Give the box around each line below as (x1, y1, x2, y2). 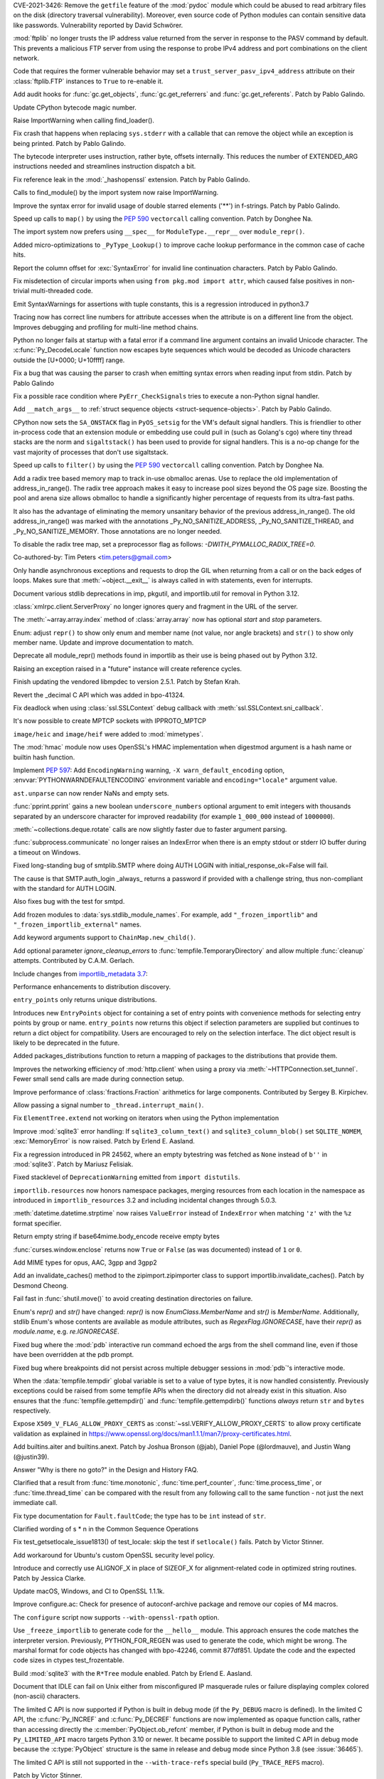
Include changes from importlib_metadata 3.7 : (13, 969, 149, 978)
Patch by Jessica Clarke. (13, 1573, 86, 1583)
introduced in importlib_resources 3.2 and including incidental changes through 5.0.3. (13, 1196, 277, 1205)
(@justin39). (13, 1452, 50, 1461)
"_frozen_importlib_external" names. (13, 920, 142, 929)
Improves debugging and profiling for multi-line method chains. (13, 322, 199, 331)
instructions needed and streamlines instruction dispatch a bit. (13, 162, 196, 171)
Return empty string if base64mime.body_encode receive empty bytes (13, 1232, 220, 1241)
